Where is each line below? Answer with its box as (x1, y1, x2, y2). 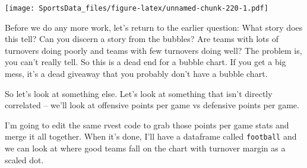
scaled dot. (5, 153, 44, 166)
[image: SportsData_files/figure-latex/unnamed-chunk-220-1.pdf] (5, 4, 268, 12)
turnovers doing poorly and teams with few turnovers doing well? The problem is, (5, 44, 302, 56)
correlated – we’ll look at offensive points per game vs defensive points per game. (5, 99, 299, 111)
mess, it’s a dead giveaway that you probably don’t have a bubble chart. (5, 67, 268, 80)
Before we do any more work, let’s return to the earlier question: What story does (5, 21, 303, 33)
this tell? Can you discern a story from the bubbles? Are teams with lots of (5, 33, 279, 45)
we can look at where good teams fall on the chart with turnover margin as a (5, 142, 286, 154)
